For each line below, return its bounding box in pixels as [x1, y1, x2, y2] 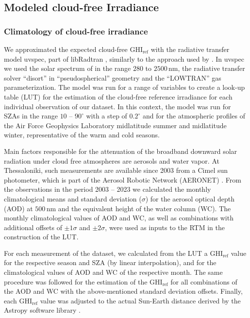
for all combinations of [170, 276, 237, 286]
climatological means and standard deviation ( [4, 193, 142, 203]
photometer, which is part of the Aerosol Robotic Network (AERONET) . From [4, 174, 241, 184]
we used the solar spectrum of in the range [4, 63, 131, 73]
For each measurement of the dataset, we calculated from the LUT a [4, 248, 208, 258]
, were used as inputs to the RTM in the [105, 222, 225, 232]
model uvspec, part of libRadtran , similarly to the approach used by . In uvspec [4, 53, 244, 64]
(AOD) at [4, 203, 33, 213]
